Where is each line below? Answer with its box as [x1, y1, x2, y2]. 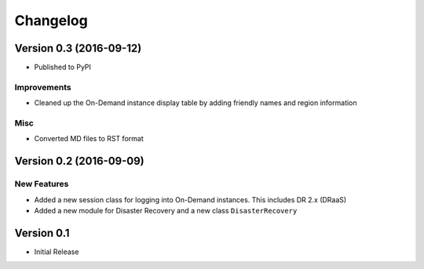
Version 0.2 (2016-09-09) [14, 154, 144, 168]
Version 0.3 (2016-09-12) [14, 42, 142, 55]
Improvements [14, 82, 71, 93]
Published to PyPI [34, 63, 92, 72]
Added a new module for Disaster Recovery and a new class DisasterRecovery [34, 205, 298, 215]
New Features [14, 179, 69, 190]
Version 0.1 [14, 226, 70, 239]
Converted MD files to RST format [34, 134, 144, 144]
